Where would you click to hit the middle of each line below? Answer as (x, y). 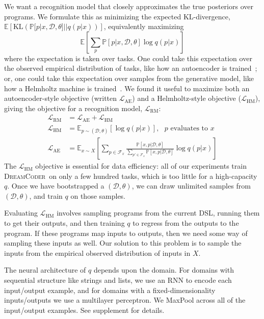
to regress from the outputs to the (186, 223)
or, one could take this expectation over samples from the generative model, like (129, 78)
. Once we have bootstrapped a (56, 186)
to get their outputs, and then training (64, 223)
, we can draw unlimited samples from (191, 186)
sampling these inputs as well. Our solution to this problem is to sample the (123, 243)
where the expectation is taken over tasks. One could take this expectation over (128, 58)
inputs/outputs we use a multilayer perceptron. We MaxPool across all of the (125, 300)
